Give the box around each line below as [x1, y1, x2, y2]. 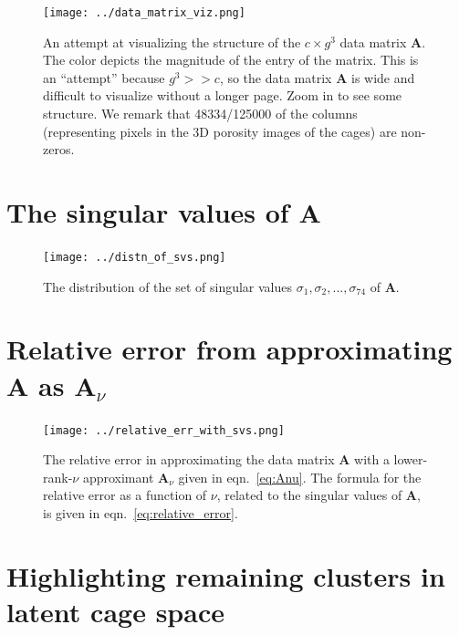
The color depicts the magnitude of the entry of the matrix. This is [43, 50, 419, 69]
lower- [393, 450, 428, 469]
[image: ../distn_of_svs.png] [43, 250, 226, 264]
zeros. [43, 140, 75, 159]
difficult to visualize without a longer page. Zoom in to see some [43, 86, 402, 105]
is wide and [350, 68, 415, 87]
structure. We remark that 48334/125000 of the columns [43, 104, 358, 123]
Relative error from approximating [6, 330, 453, 368]
